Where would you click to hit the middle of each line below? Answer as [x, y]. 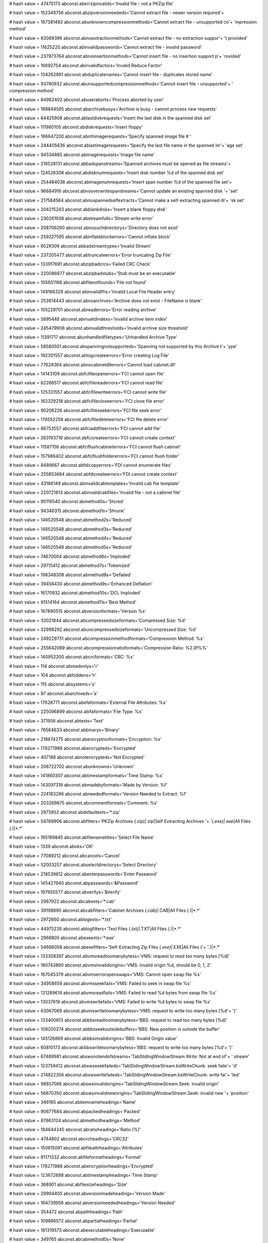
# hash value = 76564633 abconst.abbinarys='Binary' [65, 730]
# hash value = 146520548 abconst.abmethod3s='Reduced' [71, 529]
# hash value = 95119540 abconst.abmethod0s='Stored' [67, 502]
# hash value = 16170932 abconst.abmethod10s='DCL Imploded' [75, 593]
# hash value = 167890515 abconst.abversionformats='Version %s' [78, 611]
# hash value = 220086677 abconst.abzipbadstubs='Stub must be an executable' [93, 273]
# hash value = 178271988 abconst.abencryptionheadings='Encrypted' [81, 1166]
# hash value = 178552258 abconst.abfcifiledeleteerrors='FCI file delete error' [89, 419]
